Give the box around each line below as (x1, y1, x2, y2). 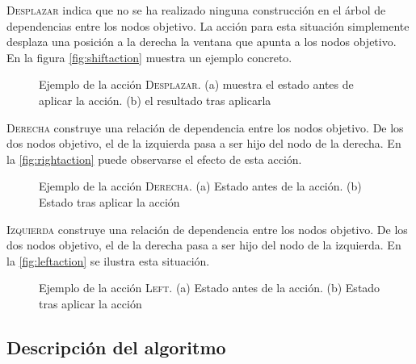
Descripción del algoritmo (6, 334, 226, 359)
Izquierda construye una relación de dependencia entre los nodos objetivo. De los (6, 220, 408, 237)
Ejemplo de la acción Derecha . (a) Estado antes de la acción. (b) (39, 178, 362, 195)
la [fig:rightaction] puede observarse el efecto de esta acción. (6, 150, 302, 167)
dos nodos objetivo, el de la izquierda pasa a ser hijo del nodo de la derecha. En (6, 135, 401, 152)
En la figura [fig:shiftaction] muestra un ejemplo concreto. (6, 48, 292, 65)
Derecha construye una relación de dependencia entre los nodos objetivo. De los (6, 119, 404, 136)
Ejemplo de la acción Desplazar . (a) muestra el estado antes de (39, 76, 354, 93)
